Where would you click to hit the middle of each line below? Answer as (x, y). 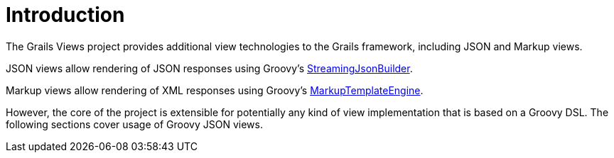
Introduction (65, 15)
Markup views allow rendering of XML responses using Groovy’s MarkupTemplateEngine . (215, 90)
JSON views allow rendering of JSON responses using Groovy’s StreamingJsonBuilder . (209, 68)
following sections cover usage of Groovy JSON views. (134, 124)
